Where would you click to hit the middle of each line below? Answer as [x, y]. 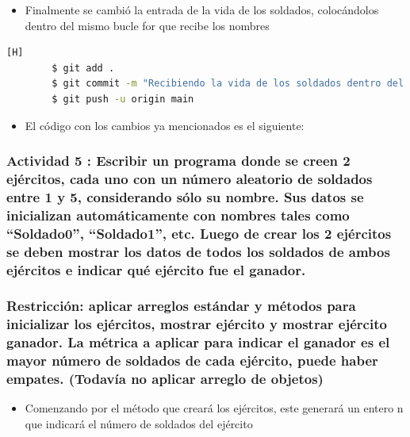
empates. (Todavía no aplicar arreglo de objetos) [165, 379]
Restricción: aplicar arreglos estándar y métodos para [181, 306]
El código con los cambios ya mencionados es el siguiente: [165, 125]
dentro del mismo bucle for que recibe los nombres [147, 25]
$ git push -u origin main [123, 99]
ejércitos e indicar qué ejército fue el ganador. [156, 269]
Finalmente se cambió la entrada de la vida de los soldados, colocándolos [202, 10]
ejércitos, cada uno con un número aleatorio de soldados [190, 178]
